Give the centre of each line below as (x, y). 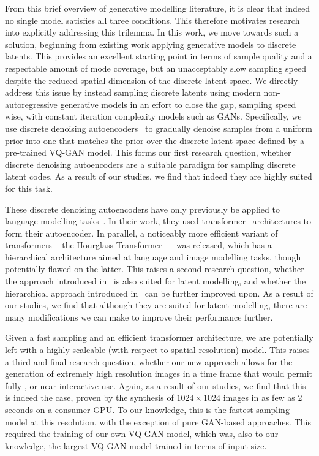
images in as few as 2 (263, 397)
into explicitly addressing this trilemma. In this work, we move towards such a (152, 32)
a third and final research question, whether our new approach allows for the (149, 361)
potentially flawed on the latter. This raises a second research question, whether (155, 269)
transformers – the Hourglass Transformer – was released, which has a (138, 245)
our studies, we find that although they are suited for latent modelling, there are (156, 305)
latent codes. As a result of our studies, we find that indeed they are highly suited (159, 176)
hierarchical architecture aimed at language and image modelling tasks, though (153, 256)
